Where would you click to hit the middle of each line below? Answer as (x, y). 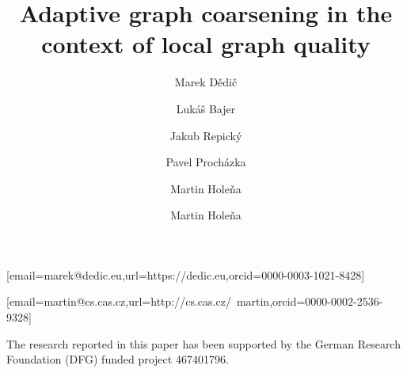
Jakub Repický (206, 135)
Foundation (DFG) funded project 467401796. (118, 359)
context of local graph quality (206, 44)
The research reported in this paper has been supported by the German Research (203, 343)
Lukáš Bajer (206, 108)
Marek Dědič (206, 82)
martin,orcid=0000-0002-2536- (310, 301)
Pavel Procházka (206, 162)
